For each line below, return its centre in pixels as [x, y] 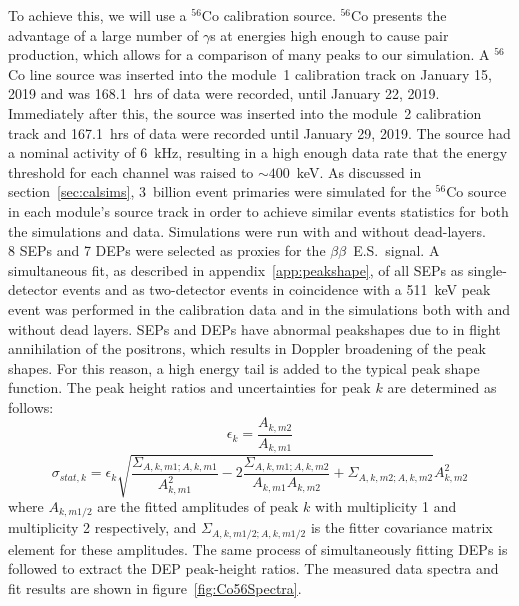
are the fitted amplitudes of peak [198, 505]
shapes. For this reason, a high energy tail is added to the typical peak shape [244, 367]
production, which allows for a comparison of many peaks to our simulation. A [249, 54]
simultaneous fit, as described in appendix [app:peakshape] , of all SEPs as [236, 269]
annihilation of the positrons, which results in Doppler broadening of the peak [247, 348]
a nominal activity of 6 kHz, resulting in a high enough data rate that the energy [258, 152]
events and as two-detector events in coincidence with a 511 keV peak [276, 289]
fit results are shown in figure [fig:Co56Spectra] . [155, 588]
